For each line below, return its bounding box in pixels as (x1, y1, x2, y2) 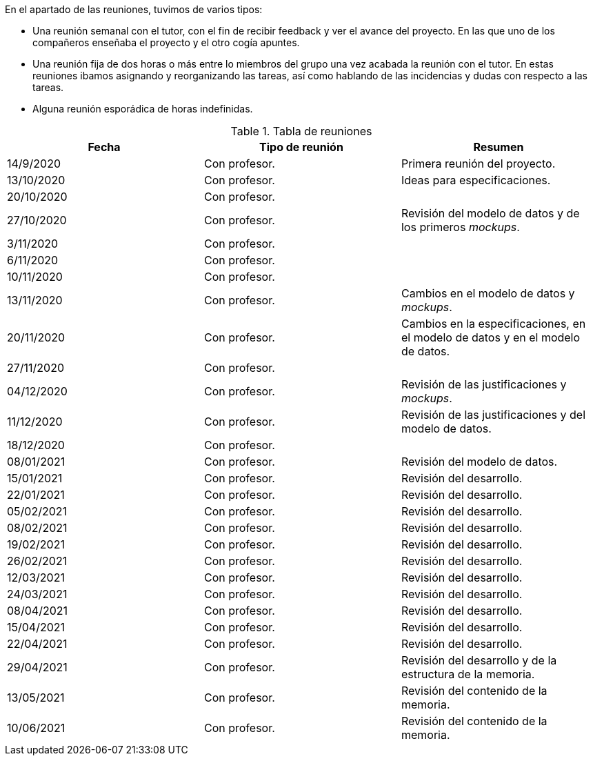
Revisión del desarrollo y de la (401, 653, 557, 667)
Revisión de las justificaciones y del (401, 408, 586, 422)
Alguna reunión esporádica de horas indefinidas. (32, 103, 253, 115)
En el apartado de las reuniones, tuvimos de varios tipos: (5, 3, 263, 15)
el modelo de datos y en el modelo (401, 330, 581, 344)
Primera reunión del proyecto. (401, 157, 556, 170)
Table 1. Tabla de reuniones (230, 124, 372, 138)
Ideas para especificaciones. (401, 173, 551, 187)
